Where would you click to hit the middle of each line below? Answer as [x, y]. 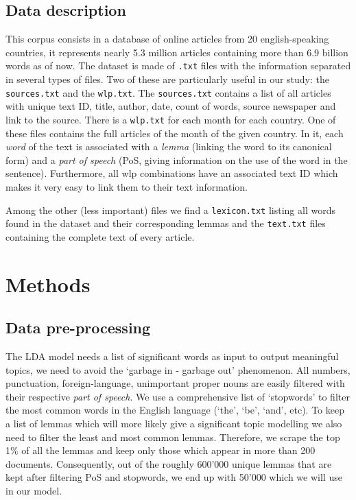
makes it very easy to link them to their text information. [127, 186]
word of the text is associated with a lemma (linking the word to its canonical [169, 146]
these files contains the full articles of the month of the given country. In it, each [175, 133]
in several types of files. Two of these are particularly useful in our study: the [167, 79]
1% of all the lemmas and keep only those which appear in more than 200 [161, 450]
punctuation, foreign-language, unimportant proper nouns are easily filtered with [175, 383]
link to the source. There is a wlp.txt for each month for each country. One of [171, 119]
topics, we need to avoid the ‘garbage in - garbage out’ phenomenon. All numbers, [178, 369]
